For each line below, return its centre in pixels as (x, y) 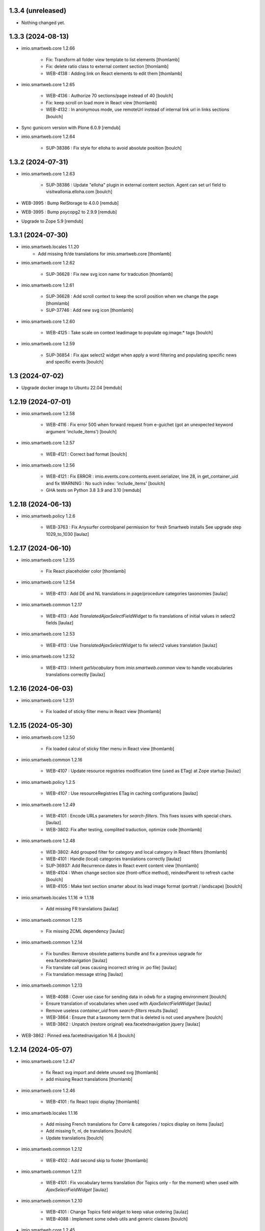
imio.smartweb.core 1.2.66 (48, 48)
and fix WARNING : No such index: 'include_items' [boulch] (106, 483)
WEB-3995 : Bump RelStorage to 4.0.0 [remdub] (70, 203)
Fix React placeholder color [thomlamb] (86, 571)
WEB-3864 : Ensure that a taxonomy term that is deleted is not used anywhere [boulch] (134, 1017)
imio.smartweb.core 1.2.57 (48, 443)
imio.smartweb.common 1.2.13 (52, 985)
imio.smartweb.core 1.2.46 (48, 1090)
